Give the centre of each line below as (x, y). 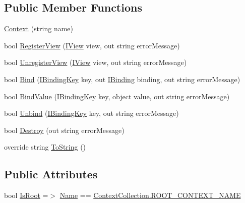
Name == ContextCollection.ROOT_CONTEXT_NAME (150, 195)
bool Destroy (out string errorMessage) (64, 130)
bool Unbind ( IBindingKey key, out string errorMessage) (91, 113)
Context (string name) (39, 28)
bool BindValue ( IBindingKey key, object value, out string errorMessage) (117, 96)
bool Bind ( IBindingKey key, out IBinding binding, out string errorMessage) (122, 79)
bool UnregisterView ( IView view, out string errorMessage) (96, 62)
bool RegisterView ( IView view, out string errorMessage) (92, 45)
